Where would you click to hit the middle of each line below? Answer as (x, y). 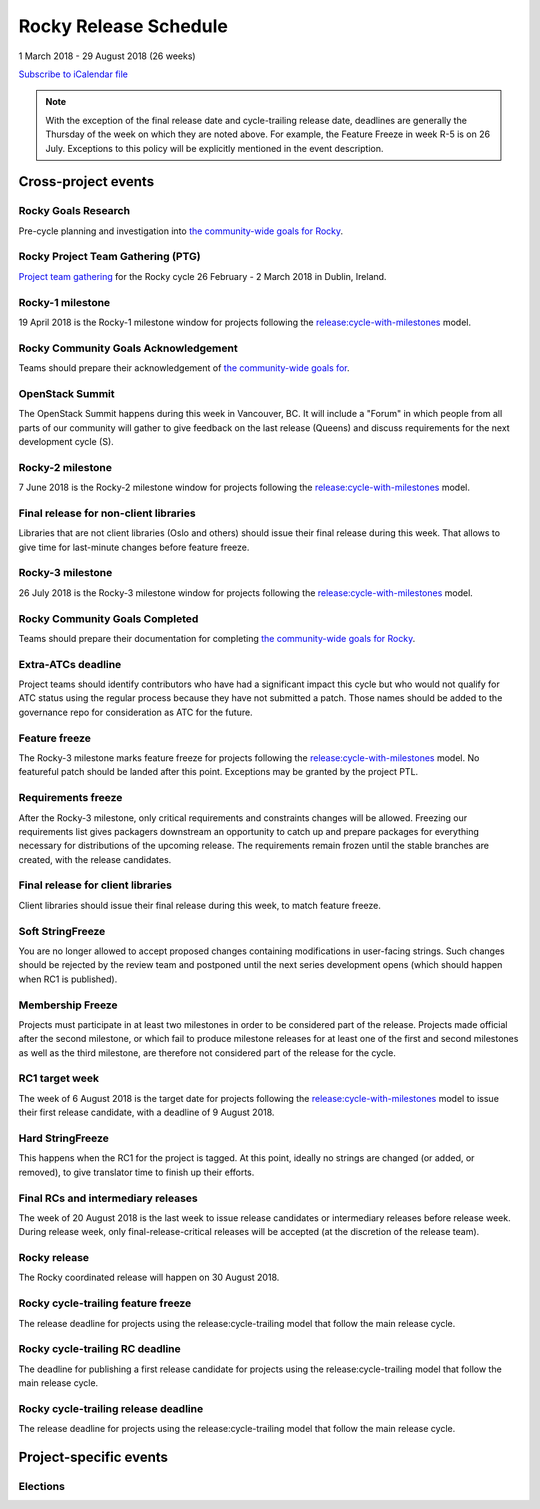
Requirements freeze (70, 798)
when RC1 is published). (68, 979)
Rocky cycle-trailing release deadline (111, 1408)
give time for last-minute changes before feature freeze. (134, 547)
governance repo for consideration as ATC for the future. (136, 712)
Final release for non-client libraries (107, 513)
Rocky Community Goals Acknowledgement (128, 348)
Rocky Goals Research (74, 211)
